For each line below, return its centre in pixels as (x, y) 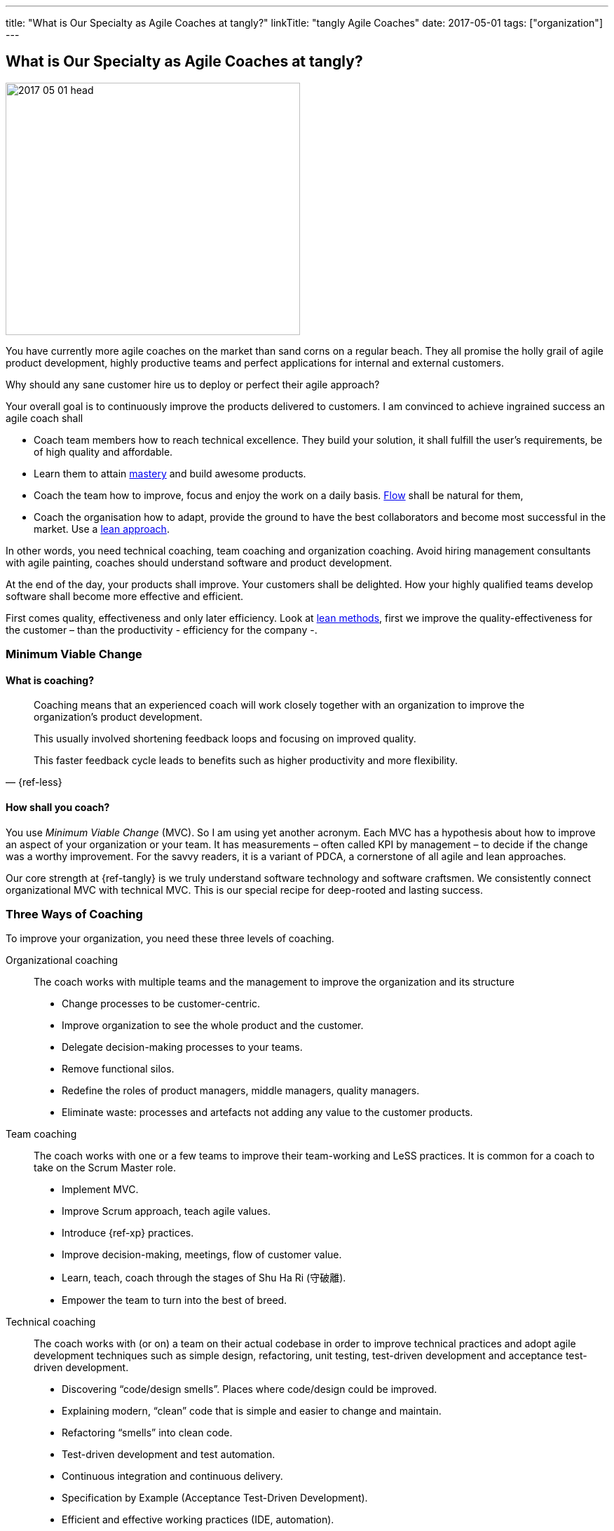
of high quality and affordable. (103, 451)
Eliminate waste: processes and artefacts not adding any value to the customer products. (267, 1112)
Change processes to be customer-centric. (161, 1004)
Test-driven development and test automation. (169, 1455)
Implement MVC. (100, 1190)
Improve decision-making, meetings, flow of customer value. (202, 1255)
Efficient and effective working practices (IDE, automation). (198, 1520)
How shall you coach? (58, 808)
